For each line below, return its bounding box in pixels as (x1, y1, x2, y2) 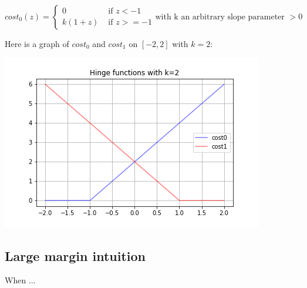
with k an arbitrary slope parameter (155, 13, 285, 21)
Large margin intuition (5, 246, 146, 264)
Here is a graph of (5, 38, 69, 49)
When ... (5, 274, 36, 286)
